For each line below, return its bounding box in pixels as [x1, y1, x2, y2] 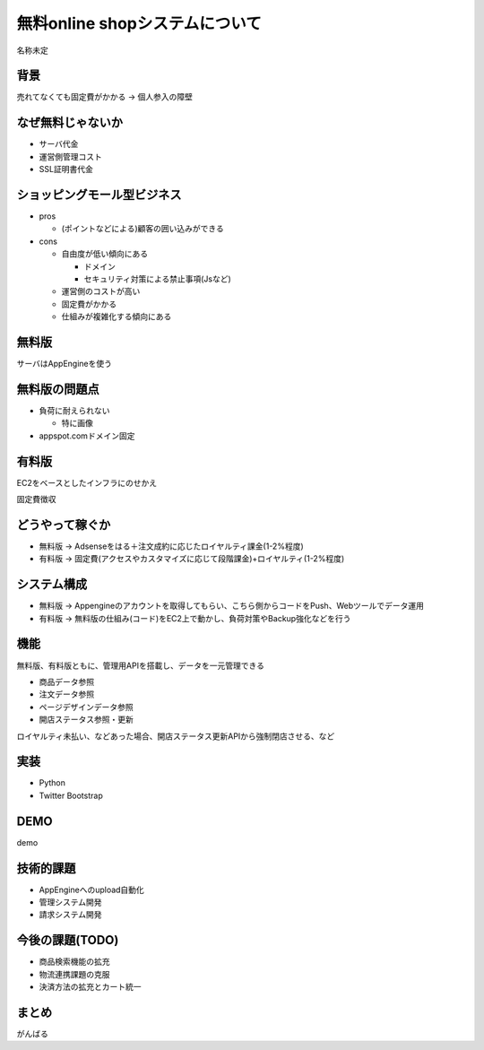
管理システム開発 [39, 897, 102, 907]
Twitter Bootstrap [39, 790, 103, 801]
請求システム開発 [39, 909, 102, 920]
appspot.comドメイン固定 [39, 430, 135, 441]
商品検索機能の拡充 [39, 956, 110, 968]
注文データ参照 [39, 689, 94, 699]
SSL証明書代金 [39, 164, 93, 175]
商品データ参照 [39, 676, 94, 687]
